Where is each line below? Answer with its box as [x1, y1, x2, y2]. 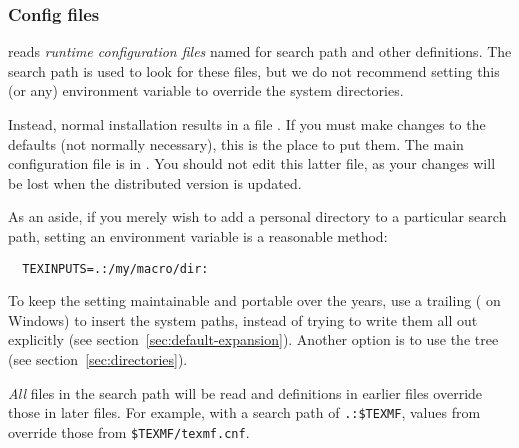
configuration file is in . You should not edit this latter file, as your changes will [8, 153, 496, 174]
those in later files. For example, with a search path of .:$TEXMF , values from [8, 402, 481, 423]
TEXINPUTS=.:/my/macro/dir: [22, 261, 209, 276]
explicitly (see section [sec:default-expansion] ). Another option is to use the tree [8, 329, 499, 350]
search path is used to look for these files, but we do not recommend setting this [8, 60, 500, 81]
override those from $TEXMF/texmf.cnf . [8, 421, 250, 442]
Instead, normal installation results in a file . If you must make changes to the [8, 114, 486, 134]
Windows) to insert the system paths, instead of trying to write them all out [8, 309, 478, 330]
